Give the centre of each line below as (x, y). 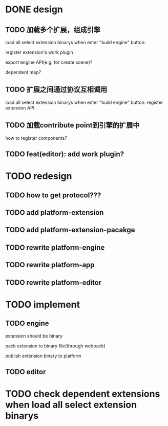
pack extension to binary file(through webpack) (56, 346)
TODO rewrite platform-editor (54, 282)
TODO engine (27, 323)
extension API (20, 108)
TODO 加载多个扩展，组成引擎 (53, 30)
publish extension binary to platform (43, 356)
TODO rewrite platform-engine (55, 247)
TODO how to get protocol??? (53, 195)
